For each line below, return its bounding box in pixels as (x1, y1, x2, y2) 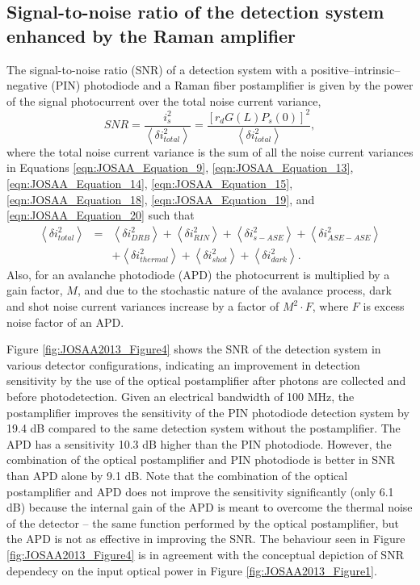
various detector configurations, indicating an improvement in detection (6, 356, 360, 373)
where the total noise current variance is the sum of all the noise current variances (6, 143, 414, 160)
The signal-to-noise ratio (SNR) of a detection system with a (6, 61, 307, 77)
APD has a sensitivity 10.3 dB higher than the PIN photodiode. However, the (6, 435, 392, 452)
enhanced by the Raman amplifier (6, 23, 296, 48)
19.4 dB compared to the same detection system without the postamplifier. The (6, 420, 401, 437)
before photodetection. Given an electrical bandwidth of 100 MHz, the (6, 387, 355, 404)
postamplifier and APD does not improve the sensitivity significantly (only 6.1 (6, 483, 394, 499)
